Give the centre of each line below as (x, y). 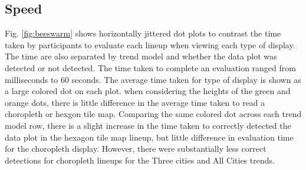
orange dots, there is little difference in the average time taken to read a (135, 102)
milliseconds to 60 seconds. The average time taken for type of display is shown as (153, 79)
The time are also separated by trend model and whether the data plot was (141, 56)
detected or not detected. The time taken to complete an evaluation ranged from (150, 67)
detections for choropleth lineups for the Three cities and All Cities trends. (140, 160)
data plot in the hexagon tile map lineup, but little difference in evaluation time (149, 137)
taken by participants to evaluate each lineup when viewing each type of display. (150, 44)
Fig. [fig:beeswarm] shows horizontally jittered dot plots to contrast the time (143, 33)
